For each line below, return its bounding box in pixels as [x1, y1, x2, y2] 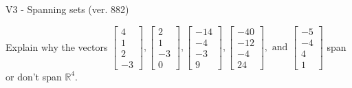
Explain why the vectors [5, 39, 108, 54]
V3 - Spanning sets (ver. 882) [5, 2, 129, 16]
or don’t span [5, 69, 62, 83]
